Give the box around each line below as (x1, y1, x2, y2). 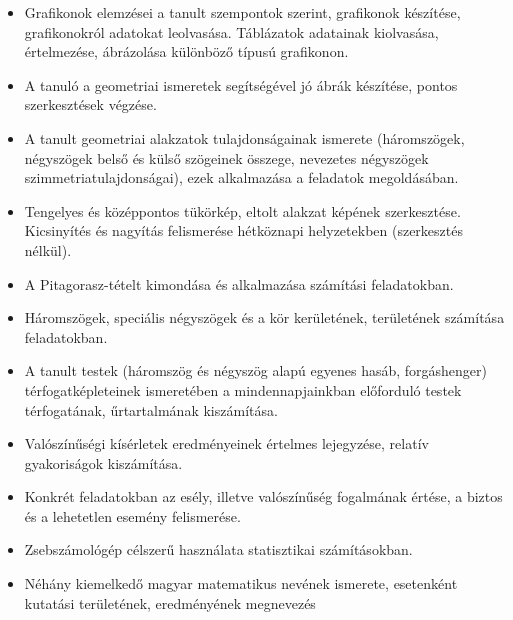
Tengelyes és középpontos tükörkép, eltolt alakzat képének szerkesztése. (24, 200, 461, 221)
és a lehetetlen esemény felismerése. (24, 505, 241, 526)
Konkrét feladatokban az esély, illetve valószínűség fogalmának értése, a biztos (24, 486, 503, 507)
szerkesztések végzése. (24, 94, 157, 115)
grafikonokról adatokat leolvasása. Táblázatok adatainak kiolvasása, (24, 21, 439, 42)
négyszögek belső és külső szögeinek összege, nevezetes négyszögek (24, 147, 429, 168)
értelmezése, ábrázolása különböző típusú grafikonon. (24, 41, 349, 62)
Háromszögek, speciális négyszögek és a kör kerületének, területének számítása (24, 307, 505, 328)
